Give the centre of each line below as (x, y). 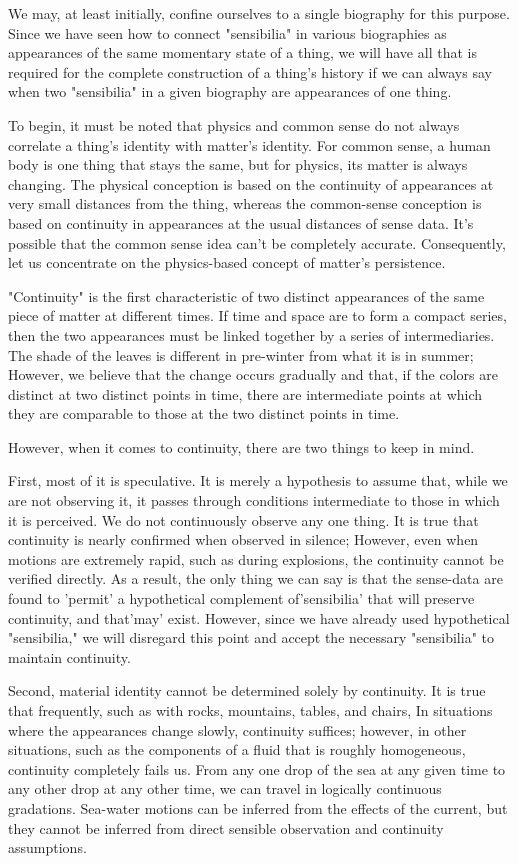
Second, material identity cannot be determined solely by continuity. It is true (247, 690)
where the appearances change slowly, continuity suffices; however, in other (237, 729)
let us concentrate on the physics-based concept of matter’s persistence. (227, 262)
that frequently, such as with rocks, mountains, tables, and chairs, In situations (250, 710)
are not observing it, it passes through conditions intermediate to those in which (254, 500)
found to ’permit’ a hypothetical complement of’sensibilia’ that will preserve (241, 598)
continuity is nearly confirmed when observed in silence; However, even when (243, 539)
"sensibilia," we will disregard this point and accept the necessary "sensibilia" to (251, 637)
